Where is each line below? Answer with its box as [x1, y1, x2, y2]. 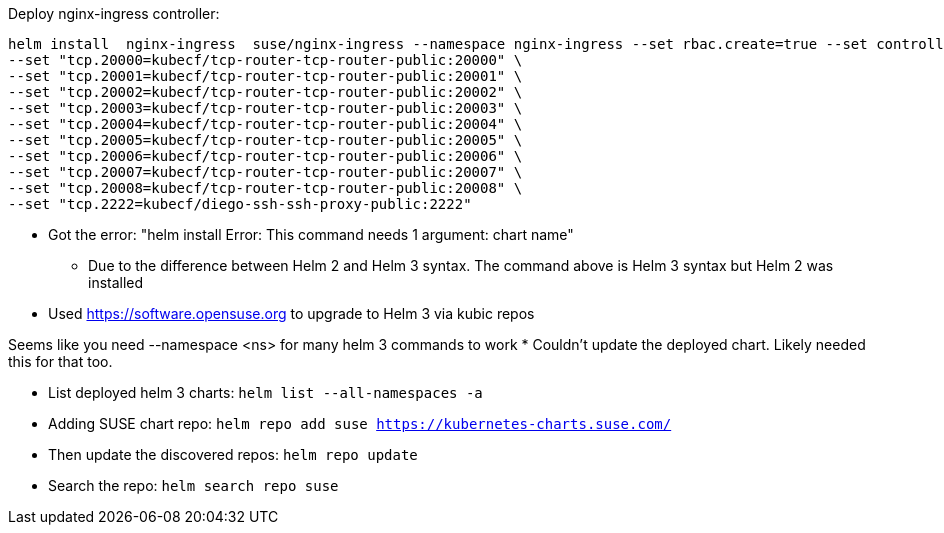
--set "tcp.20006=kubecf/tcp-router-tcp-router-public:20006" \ [8, 148, 523, 164]
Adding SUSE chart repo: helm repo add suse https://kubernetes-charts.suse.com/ [48, 415, 672, 432]
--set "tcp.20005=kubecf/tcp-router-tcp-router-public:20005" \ [8, 132, 523, 148]
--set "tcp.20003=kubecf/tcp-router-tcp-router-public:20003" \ [8, 100, 523, 116]
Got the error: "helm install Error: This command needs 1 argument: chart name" [48, 226, 574, 243]
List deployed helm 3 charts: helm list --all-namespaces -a [48, 384, 483, 401]
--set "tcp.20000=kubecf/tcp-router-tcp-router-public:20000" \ [8, 52, 523, 68]
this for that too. [8, 353, 113, 370]
